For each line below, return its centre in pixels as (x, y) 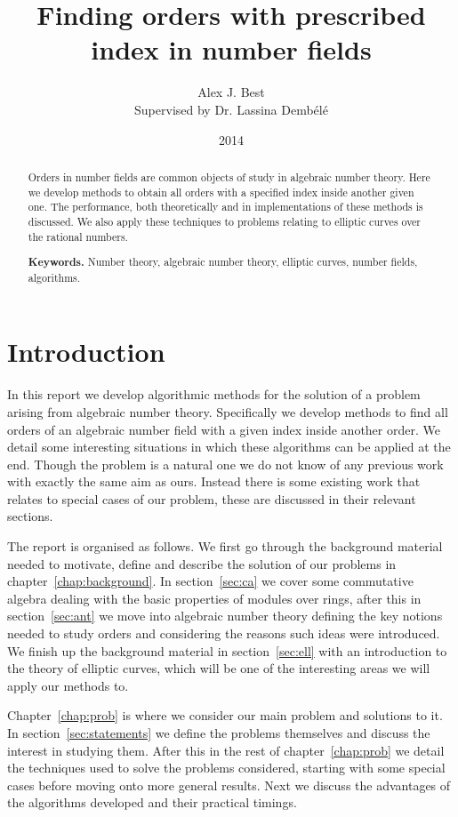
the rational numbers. (78, 236)
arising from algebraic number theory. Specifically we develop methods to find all (228, 411)
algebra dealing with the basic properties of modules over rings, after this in (214, 598)
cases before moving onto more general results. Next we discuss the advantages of (229, 785)
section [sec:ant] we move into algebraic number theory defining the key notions (225, 616)
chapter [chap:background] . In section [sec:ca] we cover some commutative (210, 581)
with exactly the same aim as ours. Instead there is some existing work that (214, 481)
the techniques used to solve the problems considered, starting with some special (226, 768)
